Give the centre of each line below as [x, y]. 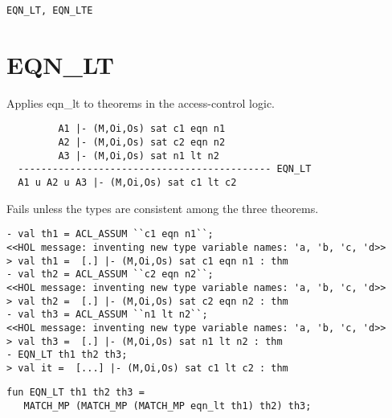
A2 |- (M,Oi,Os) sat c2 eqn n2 [142, 143]
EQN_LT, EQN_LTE [50, 10]
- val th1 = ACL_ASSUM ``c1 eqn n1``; [110, 234]
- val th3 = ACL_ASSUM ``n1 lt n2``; [107, 315]
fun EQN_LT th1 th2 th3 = [76, 393]
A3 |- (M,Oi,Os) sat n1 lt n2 [139, 156]
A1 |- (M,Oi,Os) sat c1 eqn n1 [142, 129]
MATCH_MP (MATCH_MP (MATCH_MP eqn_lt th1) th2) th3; [167, 406]
